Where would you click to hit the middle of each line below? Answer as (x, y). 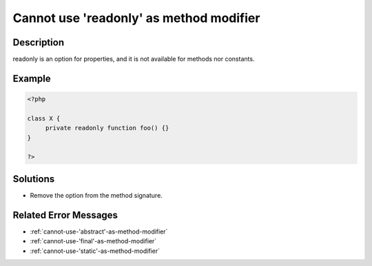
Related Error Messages (65, 215)
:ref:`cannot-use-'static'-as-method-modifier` (95, 251)
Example (32, 78)
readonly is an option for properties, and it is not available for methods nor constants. (134, 59)
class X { (44, 118)
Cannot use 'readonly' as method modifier (136, 18)
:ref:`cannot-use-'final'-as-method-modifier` (93, 241)
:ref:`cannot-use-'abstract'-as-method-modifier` (99, 232)
